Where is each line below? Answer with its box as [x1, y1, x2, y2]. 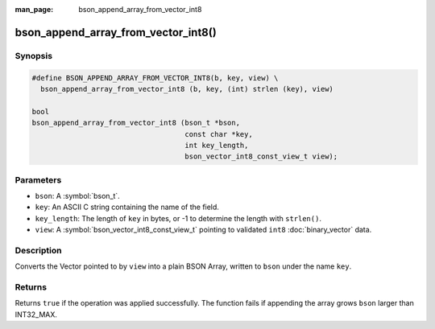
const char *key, [184, 130, 253, 138]
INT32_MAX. [14, 310, 58, 319]
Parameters [14, 174, 62, 185]
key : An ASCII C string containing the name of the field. [35, 202, 219, 212]
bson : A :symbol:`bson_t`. [35, 191, 120, 201]
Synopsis [14, 50, 52, 61]
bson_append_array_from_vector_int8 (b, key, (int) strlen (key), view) [40, 84, 334, 93]
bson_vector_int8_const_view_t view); [184, 152, 338, 161]
